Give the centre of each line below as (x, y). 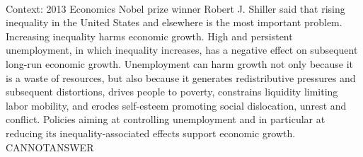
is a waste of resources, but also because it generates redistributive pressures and (181, 77)
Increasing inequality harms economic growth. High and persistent (149, 36)
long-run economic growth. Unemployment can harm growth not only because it (180, 63)
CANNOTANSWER (50, 147)
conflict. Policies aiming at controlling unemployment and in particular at (166, 119)
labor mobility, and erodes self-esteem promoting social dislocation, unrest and (176, 105)
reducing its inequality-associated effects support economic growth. (151, 133)
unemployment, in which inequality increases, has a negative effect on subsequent (182, 50)
